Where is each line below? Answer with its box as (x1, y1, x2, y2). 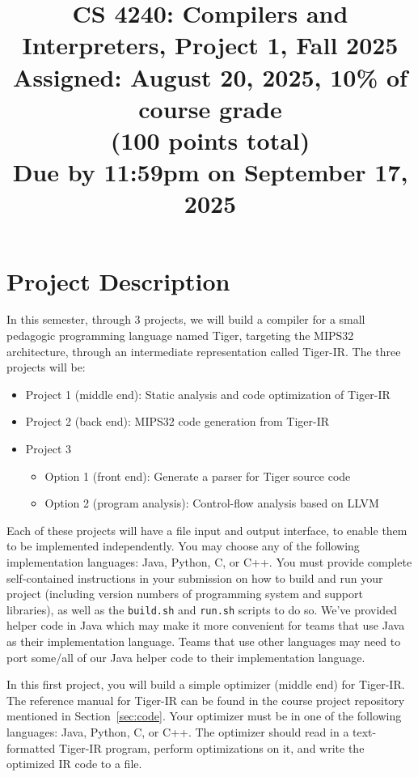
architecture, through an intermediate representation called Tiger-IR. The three (6, 342, 401, 359)
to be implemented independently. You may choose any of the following (6, 537, 360, 554)
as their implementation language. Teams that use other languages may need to (6, 633, 401, 649)
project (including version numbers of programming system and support (6, 585, 363, 602)
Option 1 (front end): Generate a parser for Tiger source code (44, 467, 351, 484)
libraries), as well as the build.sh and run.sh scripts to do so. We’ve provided (6, 601, 398, 618)
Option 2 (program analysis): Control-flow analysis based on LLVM (44, 495, 379, 512)
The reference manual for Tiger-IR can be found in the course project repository (6, 691, 405, 708)
